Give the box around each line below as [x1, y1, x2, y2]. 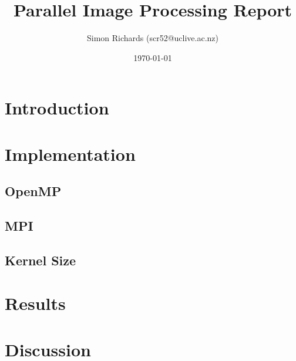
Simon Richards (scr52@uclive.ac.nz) [86, 32, 219, 44]
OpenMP [5, 182, 62, 200]
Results [5, 291, 66, 315]
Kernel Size [5, 251, 76, 269]
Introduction [5, 96, 109, 120]
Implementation [5, 141, 136, 166]
